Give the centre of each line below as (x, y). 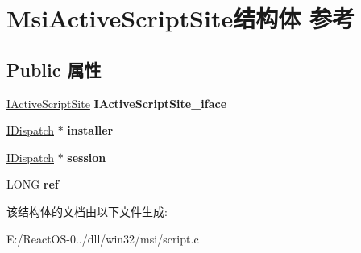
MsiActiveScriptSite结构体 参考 (180, 18)
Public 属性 (54, 69)
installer (90, 130)
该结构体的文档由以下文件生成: (87, 211)
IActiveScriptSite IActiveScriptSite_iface (117, 103)
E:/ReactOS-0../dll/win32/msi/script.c (103, 238)
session (87, 157)
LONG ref (33, 184)
